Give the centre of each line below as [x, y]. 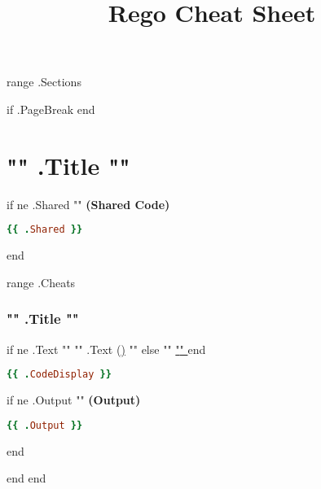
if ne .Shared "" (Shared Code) [88, 204]
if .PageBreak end [51, 109]
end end [26, 478]
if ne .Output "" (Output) [74, 400]
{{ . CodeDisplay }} [59, 375]
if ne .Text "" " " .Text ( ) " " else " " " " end [106, 349]
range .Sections [44, 82]
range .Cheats [41, 282]
